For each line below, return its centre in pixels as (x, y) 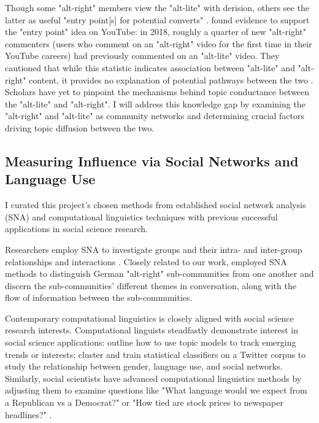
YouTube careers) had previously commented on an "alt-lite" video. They (142, 56)
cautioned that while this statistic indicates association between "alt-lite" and (150, 67)
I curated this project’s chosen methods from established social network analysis (156, 205)
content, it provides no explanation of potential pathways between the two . (171, 80)
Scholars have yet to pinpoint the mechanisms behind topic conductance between (157, 92)
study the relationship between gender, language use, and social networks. (144, 366)
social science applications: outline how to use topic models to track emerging (151, 342)
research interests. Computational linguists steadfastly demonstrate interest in (152, 330)
